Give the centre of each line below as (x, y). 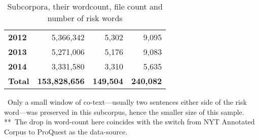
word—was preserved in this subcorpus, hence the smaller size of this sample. (124, 112)
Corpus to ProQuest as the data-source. (66, 131)
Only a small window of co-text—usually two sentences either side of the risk (127, 102)
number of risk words (85, 18)
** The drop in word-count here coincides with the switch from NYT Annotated (129, 122)
